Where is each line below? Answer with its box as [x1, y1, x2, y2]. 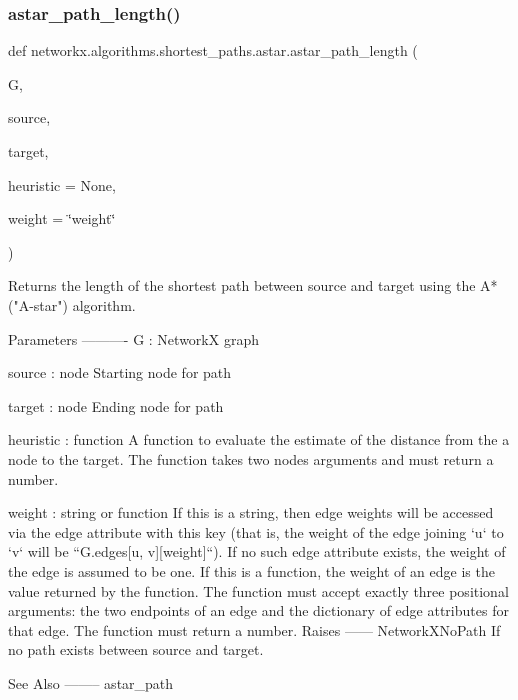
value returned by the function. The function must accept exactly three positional [8, 580, 509, 601]
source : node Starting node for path [8, 362, 232, 383]
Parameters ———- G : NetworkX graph [8, 328, 259, 349]
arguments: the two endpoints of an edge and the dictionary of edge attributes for [8, 600, 509, 621]
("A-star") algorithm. [8, 294, 136, 315]
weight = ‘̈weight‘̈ [8, 208, 116, 229]
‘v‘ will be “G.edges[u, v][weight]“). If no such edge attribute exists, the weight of [8, 541, 506, 562]
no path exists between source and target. [8, 639, 264, 660]
